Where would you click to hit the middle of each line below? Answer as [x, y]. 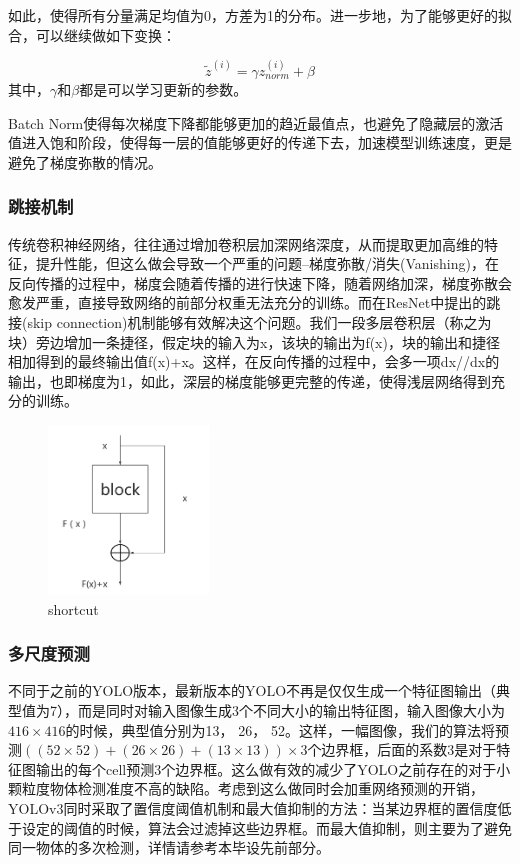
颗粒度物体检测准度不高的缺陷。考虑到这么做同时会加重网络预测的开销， [246, 788]
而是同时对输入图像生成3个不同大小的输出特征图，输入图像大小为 [291, 709]
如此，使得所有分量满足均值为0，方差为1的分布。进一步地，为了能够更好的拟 [260, 15]
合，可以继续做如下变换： [92, 34]
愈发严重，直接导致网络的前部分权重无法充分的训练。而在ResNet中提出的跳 [254, 302]
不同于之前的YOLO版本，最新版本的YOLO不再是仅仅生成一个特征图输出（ [252, 690]
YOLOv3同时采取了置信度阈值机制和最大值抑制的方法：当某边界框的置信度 [253, 807]
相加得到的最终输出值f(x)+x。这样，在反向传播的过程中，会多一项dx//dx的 [254, 361]
